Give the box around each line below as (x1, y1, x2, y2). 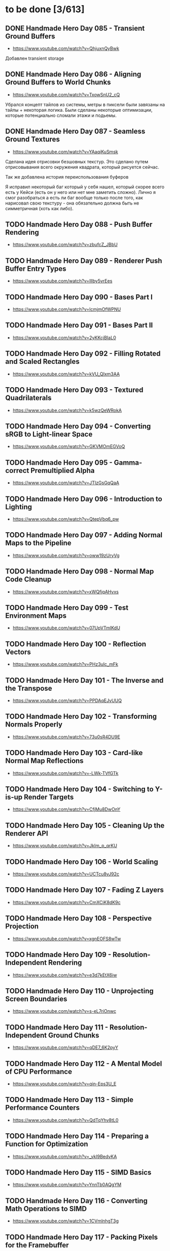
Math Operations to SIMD (5, 1204, 87, 1213)
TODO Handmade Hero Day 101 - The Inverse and (5, 676, 164, 685)
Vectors (5, 647, 31, 656)
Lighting (5, 503, 32, 511)
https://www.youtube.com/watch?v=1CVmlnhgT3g (12, 1218, 119, 1224)
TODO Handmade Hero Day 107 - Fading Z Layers (5, 886, 164, 894)
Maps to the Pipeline (5, 539, 72, 547)
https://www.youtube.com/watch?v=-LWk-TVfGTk (12, 770, 119, 776)
